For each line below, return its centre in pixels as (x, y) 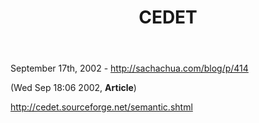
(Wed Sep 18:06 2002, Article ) (73, 88)
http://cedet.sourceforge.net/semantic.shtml (101, 107)
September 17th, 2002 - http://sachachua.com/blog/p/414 (129, 68)
